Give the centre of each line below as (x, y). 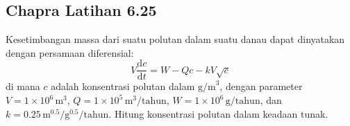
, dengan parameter (261, 86)
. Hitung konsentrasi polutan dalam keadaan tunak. (218, 113)
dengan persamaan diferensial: (70, 52)
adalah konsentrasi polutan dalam (123, 86)
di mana (23, 86)
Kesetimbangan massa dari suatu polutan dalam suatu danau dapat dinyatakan (175, 39)
